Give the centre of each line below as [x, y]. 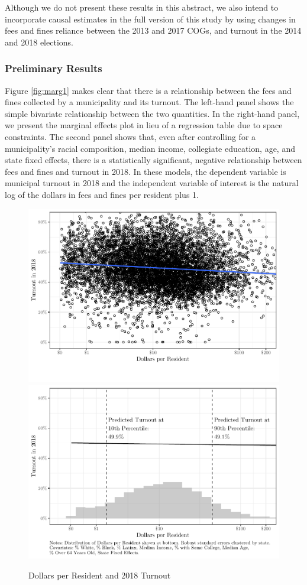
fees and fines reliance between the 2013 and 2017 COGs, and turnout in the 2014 [153, 30]
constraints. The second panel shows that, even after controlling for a [130, 136]
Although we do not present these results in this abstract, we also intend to [142, 7]
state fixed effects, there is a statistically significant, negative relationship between [153, 160]
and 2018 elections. [39, 42]
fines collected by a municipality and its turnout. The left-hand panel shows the [149, 102]
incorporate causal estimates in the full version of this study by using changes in [150, 19]
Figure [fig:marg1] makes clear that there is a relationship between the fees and [148, 90]
